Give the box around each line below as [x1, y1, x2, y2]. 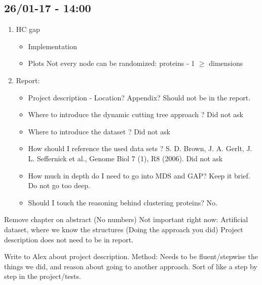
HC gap [16, 24, 40, 34]
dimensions [209, 58, 243, 68]
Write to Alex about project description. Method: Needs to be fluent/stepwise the [4, 251, 258, 262]
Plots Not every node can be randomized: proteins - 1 [28, 58, 195, 68]
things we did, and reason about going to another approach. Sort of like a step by [4, 261, 257, 271]
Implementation [28, 41, 78, 51]
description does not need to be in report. [4, 234, 134, 244]
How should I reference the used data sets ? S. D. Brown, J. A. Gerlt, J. [28, 143, 252, 154]
